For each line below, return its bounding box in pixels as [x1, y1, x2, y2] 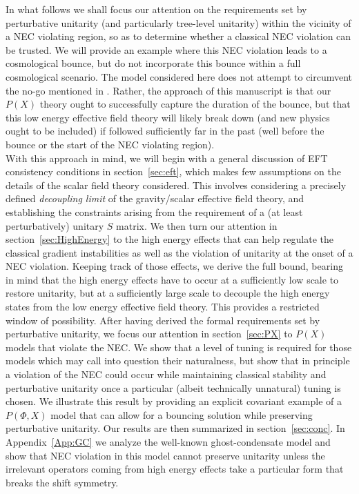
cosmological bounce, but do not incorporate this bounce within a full [6, 56, 301, 70]
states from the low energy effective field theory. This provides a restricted [6, 299, 320, 314]
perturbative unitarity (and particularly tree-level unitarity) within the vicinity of [6, 15, 351, 30]
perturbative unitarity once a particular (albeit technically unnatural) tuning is [6, 380, 341, 395]
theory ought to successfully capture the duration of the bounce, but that [39, 97, 351, 111]
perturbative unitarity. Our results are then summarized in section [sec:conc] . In [6, 421, 345, 435]
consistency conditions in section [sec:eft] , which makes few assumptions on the [6, 164, 341, 179]
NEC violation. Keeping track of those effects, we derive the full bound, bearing [6, 259, 343, 273]
